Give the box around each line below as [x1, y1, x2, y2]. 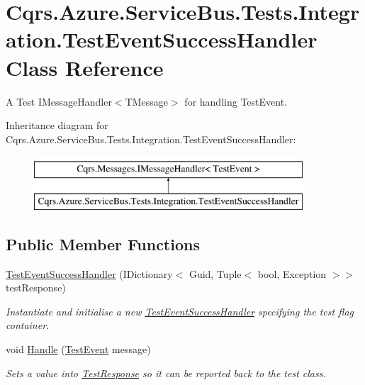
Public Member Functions [6, 233, 200, 255]
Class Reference [6, 52, 164, 82]
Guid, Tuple [189, 266, 242, 281]
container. [6, 318, 50, 333]
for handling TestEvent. [184, 94, 287, 108]
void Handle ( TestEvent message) [6, 342, 151, 357]
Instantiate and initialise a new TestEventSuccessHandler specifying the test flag [6, 303, 354, 318]
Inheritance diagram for [6, 118, 108, 133]
